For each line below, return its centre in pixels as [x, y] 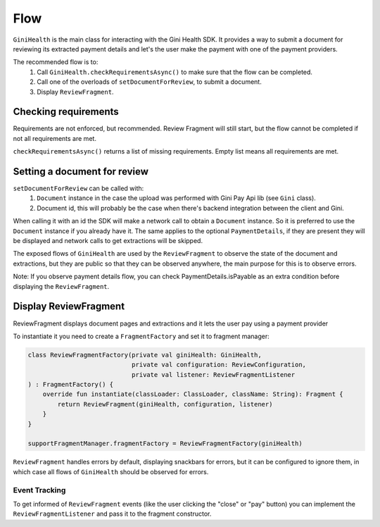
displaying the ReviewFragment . [61, 286]
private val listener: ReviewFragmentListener [213, 374]
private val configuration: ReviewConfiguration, [218, 365]
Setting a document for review [81, 172]
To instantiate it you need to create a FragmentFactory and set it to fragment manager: [141, 336]
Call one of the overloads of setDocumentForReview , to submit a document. [149, 82]
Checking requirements [66, 112]
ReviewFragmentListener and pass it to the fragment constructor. [112, 514]
